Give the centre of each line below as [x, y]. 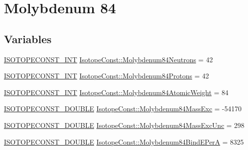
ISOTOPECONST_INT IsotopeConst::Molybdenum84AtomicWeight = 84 [116, 92]
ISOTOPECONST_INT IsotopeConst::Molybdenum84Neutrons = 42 [109, 59]
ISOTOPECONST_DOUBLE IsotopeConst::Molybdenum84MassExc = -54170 [123, 109]
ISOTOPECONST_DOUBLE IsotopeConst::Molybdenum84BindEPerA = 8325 [124, 141]
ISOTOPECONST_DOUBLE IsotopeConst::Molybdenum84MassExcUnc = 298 [124, 125]
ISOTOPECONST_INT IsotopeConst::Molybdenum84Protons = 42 [107, 76]
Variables [28, 38]
